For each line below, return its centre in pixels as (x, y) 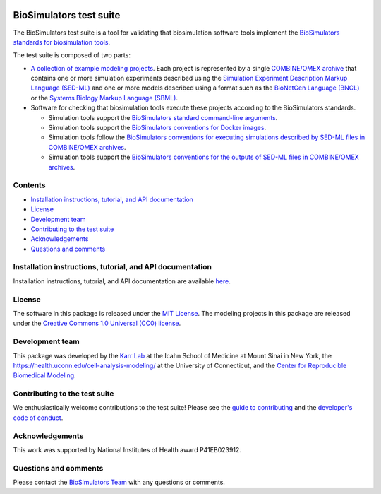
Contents (29, 185)
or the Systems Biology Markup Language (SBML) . (104, 98)
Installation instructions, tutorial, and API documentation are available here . (122, 281)
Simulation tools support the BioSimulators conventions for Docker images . (157, 128)
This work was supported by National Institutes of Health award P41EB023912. (127, 449)
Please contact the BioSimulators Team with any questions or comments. (119, 482)
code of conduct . (38, 418)
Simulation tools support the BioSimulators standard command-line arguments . (163, 117)
